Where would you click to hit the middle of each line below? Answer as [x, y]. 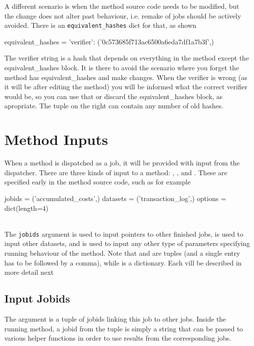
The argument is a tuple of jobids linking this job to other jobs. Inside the [115, 318]
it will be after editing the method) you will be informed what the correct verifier [126, 87]
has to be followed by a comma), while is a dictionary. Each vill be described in [123, 262]
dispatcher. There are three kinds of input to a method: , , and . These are [116, 172]
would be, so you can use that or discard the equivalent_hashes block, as [114, 96]
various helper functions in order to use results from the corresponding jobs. [118, 338]
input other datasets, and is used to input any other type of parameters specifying [127, 243]
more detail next [29, 272]
